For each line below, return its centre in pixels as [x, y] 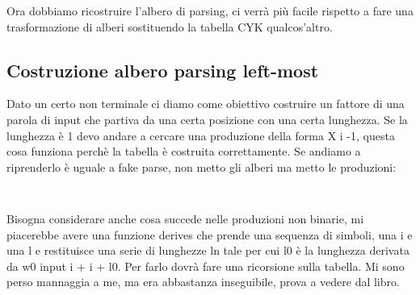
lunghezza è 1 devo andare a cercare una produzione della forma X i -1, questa [201, 135]
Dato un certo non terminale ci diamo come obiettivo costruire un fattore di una [206, 104]
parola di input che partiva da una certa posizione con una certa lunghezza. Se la [207, 119]
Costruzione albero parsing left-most [163, 70]
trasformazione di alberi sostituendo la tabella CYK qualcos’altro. [170, 26]
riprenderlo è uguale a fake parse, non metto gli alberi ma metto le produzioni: [202, 166]
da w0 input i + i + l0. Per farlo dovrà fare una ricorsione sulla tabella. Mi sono [206, 266]
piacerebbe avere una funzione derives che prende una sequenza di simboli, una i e [210, 234]
